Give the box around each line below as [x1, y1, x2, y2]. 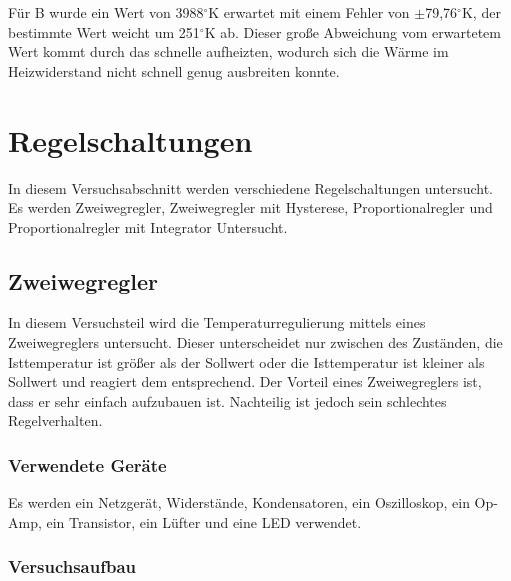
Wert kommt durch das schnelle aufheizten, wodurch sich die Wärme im [8, 41, 449, 62]
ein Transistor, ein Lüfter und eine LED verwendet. [46, 511, 362, 532]
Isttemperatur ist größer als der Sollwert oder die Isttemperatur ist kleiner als [8, 351, 485, 372]
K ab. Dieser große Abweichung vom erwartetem [204, 21, 501, 42]
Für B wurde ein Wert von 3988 [8, 2, 204, 22]
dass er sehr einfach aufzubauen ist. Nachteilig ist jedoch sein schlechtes [8, 390, 447, 411]
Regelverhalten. [8, 410, 103, 431]
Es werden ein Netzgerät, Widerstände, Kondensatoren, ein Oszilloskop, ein [8, 492, 470, 513]
